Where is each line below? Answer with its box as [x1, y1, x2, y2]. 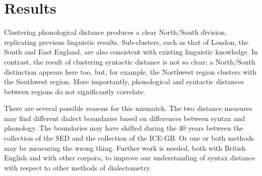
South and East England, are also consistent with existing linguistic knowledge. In [4, 46, 258, 57]
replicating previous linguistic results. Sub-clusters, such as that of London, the [4, 36, 249, 47]
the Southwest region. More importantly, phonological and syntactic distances [4, 76, 244, 87]
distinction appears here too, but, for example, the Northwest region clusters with [4, 66, 257, 77]
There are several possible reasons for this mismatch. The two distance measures [4, 103, 252, 113]
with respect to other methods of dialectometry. [4, 162, 152, 172]
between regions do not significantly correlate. [4, 86, 146, 96]
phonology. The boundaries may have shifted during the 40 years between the [4, 123, 243, 133]
